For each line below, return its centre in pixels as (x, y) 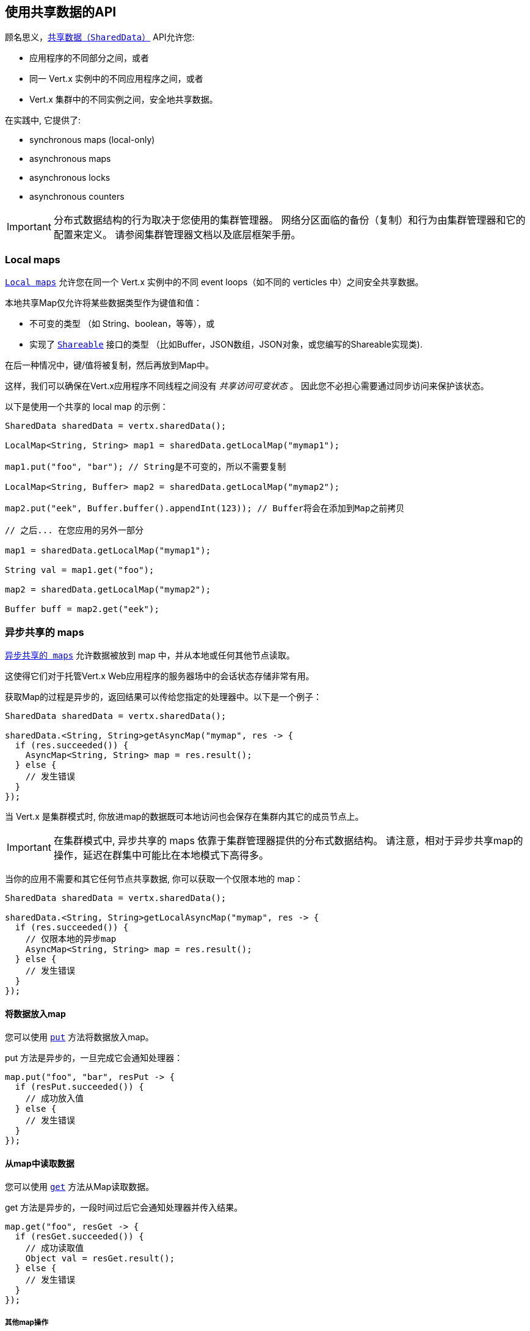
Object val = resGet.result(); (100, 1259)
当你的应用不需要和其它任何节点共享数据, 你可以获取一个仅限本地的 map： (154, 878)
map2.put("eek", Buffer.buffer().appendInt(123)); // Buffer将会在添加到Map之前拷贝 (205, 509)
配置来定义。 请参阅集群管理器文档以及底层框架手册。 (177, 235)
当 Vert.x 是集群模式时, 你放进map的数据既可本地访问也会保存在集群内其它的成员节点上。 (184, 816)
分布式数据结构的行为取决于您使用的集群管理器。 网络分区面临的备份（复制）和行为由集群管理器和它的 (289, 220)
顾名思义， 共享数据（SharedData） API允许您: (100, 37)
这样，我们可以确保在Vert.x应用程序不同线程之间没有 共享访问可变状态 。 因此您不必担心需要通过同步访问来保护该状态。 (247, 386)
